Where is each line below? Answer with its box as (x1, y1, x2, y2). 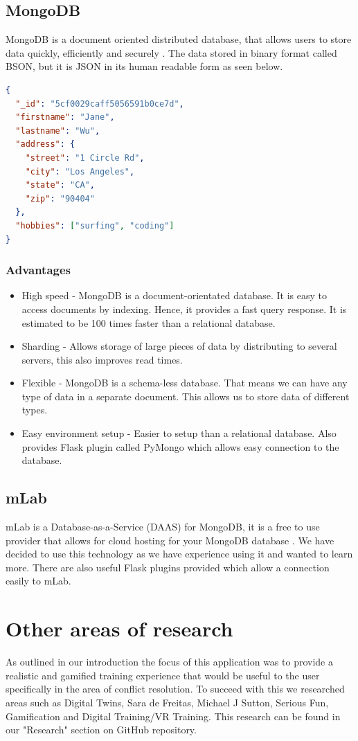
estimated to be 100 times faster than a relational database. (21, 315, 276, 330)
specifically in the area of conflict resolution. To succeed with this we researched (6, 681, 345, 696)
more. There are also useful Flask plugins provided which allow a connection (6, 560, 330, 574)
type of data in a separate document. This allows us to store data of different (21, 389, 350, 403)
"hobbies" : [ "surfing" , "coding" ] (15, 220, 174, 231)
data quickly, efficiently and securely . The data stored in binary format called (6, 45, 337, 60)
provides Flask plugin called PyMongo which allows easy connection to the (21, 439, 339, 454)
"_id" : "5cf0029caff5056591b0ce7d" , (15, 98, 184, 109)
